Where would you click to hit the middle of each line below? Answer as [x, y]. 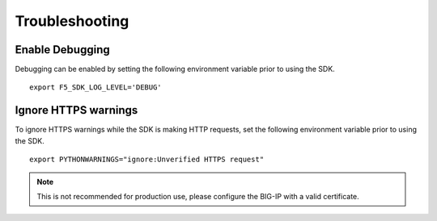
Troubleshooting [72, 21]
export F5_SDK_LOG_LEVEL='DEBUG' [95, 88]
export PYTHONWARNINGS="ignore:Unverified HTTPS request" [147, 160]
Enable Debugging [62, 50]
